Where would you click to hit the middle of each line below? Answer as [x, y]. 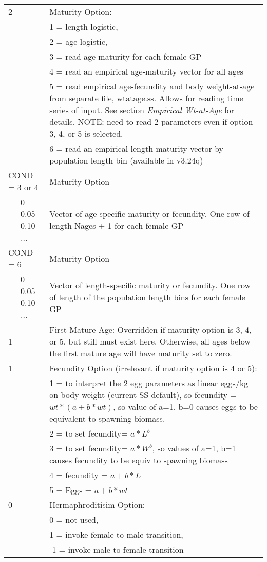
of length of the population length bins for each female [147, 297]
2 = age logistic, [79, 41]
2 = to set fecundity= [89, 433]
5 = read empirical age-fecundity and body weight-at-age [152, 86]
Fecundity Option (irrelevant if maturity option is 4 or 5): [153, 368]
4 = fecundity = [79, 475]
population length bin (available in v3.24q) [126, 160]
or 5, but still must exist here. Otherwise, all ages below [150, 341]
